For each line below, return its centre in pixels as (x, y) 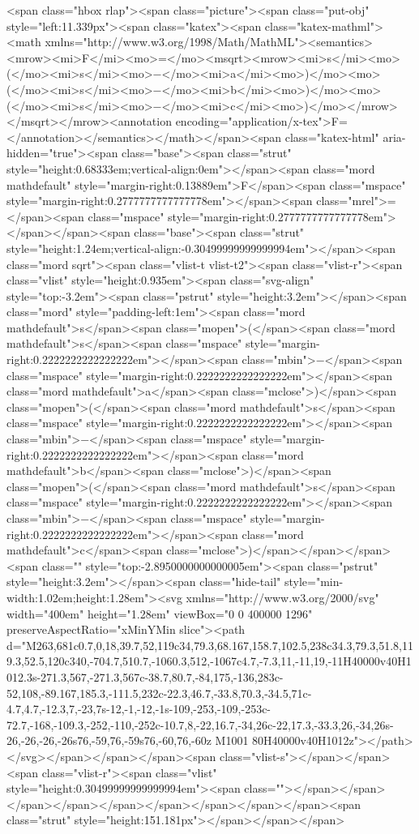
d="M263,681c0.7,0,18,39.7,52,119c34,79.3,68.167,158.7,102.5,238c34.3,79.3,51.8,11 (210, 645)
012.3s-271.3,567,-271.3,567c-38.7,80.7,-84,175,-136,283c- (145, 676)
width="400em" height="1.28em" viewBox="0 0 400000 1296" (160, 613)
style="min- (314, 582)
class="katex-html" (332, 137)
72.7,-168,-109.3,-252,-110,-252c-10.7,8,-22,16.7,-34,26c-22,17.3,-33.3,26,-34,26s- (200, 724)
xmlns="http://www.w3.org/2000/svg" (282, 597)
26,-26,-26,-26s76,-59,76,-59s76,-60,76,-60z (109, 740)
